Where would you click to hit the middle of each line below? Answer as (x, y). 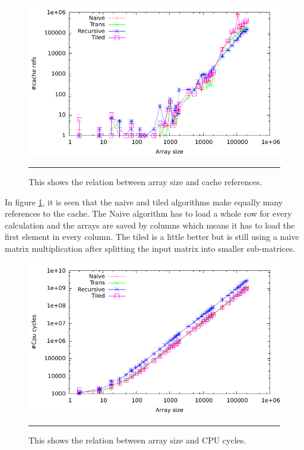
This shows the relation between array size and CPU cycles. (137, 440)
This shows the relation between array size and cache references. (145, 181)
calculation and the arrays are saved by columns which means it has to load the (150, 225)
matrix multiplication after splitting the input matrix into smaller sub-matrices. (150, 248)
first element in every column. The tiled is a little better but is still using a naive (152, 237)
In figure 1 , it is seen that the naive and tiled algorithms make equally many (144, 201)
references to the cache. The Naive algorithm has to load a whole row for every (148, 213)
